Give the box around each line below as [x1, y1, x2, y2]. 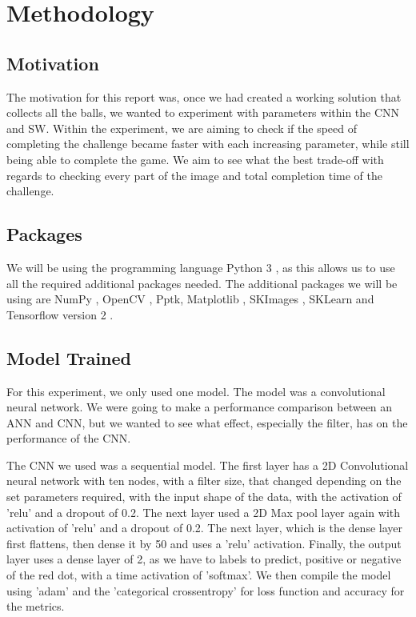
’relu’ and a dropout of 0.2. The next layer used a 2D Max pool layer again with [6, 503, 401, 520]
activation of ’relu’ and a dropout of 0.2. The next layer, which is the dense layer [6, 519, 402, 536]
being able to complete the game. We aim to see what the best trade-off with [6, 150, 384, 167]
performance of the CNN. [6, 430, 131, 447]
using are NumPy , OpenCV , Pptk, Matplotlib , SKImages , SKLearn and [6, 290, 374, 307]
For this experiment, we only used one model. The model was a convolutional [6, 383, 386, 399]
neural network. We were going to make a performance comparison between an [6, 399, 393, 415]
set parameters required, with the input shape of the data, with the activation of [6, 488, 402, 505]
